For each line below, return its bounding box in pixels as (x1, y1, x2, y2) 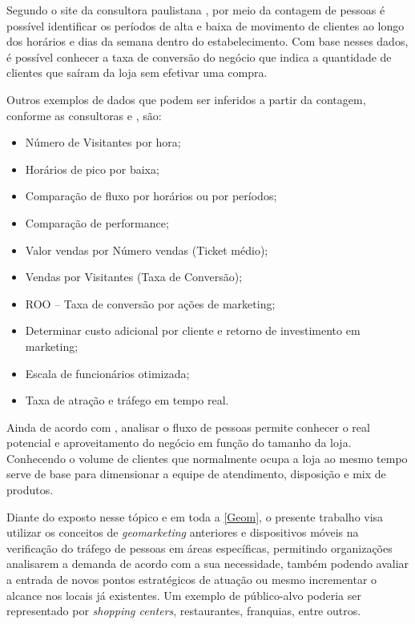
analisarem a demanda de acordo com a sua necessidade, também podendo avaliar (6, 555, 409, 572)
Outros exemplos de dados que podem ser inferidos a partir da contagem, (6, 91, 366, 107)
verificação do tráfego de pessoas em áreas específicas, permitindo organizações (6, 539, 393, 556)
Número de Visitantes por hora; (25, 134, 181, 151)
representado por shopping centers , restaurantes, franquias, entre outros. (6, 602, 361, 619)
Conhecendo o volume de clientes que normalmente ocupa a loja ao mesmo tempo (6, 449, 408, 466)
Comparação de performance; (25, 214, 169, 231)
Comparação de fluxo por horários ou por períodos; (25, 187, 277, 204)
